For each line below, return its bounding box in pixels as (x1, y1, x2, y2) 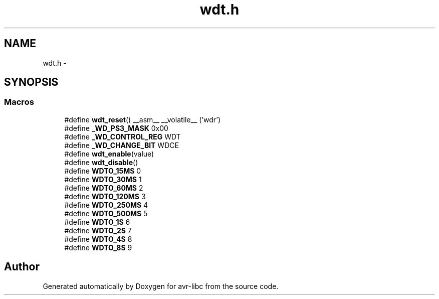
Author (4, 260, 40, 273)
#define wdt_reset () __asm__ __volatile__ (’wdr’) (64, 115, 221, 124)
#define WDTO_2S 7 (64, 226, 132, 235)
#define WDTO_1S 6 (64, 217, 130, 226)
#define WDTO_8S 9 (64, 243, 132, 252)
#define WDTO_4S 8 (64, 234, 132, 243)
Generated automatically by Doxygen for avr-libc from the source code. (43, 281, 279, 290)
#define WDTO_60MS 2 (64, 183, 143, 192)
